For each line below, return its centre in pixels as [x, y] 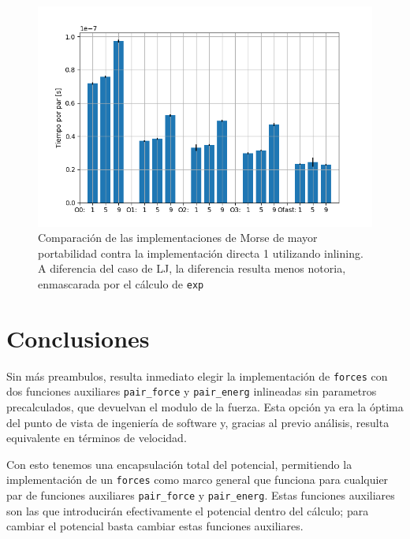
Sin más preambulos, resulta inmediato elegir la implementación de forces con [197, 375]
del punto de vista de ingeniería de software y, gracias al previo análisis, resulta [198, 422]
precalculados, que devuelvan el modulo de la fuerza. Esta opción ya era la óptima [205, 407]
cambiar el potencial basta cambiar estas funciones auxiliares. [155, 526]
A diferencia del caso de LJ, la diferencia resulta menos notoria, [192, 268]
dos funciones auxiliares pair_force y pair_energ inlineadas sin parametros [192, 391]
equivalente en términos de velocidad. [97, 438]
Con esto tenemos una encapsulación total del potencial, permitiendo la [179, 464]
